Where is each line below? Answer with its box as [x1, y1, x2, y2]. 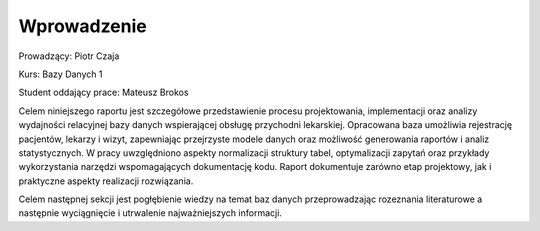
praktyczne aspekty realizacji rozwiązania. [18, 175, 194, 187]
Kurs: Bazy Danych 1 [18, 68, 103, 80]
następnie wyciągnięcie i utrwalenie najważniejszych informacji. [18, 207, 282, 219]
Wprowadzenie [18, 15, 147, 37]
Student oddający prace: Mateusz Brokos [18, 86, 189, 99]
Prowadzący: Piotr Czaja [18, 50, 120, 62]
